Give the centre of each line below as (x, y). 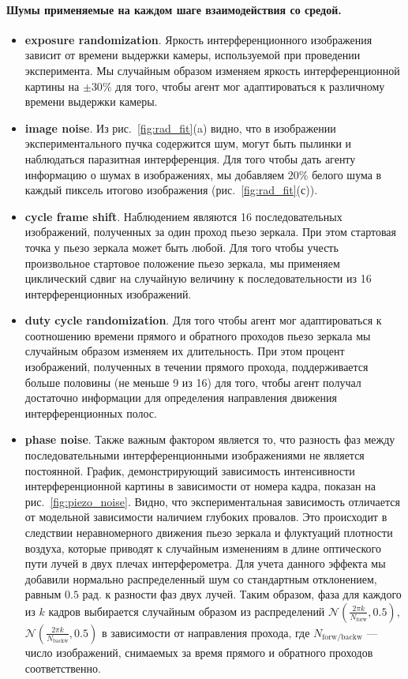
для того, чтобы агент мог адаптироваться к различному (250, 86)
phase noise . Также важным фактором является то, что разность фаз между (210, 439)
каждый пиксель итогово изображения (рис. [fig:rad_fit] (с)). (171, 190)
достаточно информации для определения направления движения (181, 398)
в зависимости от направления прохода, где (206, 632)
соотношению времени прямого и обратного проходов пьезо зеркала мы (198, 335)
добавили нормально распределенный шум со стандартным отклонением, (201, 578)
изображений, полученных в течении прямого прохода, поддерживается (197, 367)
